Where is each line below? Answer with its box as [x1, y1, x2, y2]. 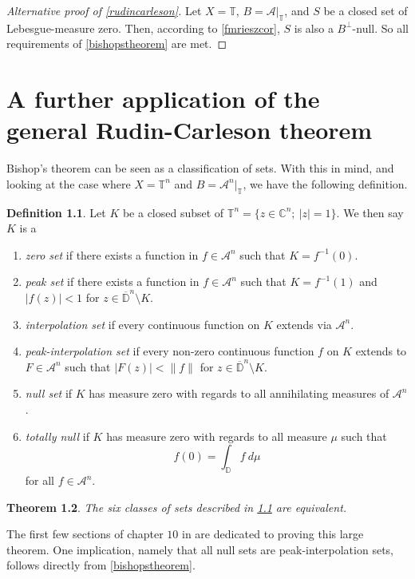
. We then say [336, 204, 404, 220]
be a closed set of [323, 2, 408, 18]
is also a [294, 19, 334, 36]
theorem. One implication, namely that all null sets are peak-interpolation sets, [6, 541, 393, 557]
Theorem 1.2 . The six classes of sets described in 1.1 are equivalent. [6, 498, 347, 515]
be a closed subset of [122, 204, 224, 220]
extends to [355, 343, 407, 359]
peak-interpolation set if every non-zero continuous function [25, 343, 314, 359]
